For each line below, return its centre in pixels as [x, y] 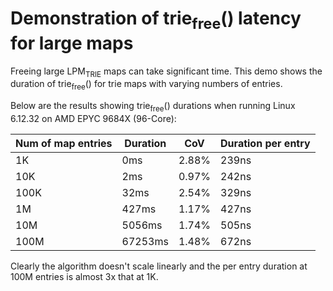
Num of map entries [64, 143]
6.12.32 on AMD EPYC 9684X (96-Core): [93, 118]
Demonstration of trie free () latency [156, 20]
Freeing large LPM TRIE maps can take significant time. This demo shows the [166, 72]
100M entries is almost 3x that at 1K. [84, 276]
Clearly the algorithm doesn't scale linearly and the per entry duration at [159, 266]
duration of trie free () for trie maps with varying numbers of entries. [146, 85]
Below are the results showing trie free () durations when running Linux [153, 107]
